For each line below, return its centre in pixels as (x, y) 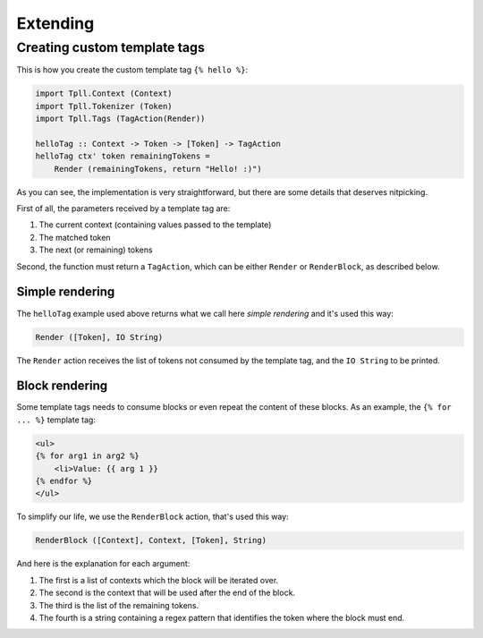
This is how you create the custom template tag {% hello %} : (132, 70)
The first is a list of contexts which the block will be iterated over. (159, 580)
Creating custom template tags (111, 47)
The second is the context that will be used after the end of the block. (167, 593)
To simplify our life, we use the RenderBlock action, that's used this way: (153, 517)
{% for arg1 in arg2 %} (88, 456)
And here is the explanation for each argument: (103, 564)
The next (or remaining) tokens (96, 250)
